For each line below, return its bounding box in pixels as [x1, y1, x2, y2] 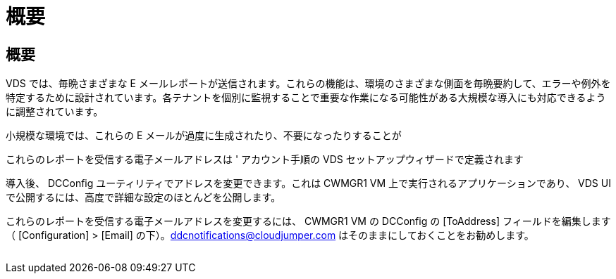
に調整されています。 [6, 105, 104, 118]
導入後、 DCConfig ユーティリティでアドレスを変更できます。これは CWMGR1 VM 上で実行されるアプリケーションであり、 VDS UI [6, 177, 611, 190]
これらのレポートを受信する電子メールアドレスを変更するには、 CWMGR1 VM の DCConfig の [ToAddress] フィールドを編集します [6, 215, 611, 228]
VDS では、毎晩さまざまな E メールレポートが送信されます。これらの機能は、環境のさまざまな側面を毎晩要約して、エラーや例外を [6, 77, 611, 90]
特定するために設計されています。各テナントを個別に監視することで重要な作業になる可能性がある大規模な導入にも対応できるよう [6, 91, 606, 104]
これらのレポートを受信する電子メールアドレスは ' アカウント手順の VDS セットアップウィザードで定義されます [6, 153, 524, 166]
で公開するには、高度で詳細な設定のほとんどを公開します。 [6, 191, 281, 204]
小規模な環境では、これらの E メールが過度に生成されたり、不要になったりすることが [6, 129, 402, 142]
